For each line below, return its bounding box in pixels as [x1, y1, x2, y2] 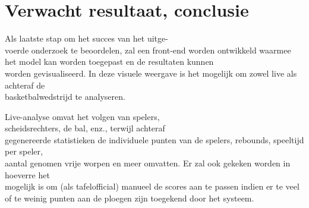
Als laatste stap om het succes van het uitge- [5, 32, 168, 45]
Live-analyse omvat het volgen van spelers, [5, 110, 160, 122]
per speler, [5, 145, 43, 157]
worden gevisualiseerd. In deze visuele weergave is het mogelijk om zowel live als [5, 67, 297, 79]
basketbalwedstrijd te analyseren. [5, 90, 125, 103]
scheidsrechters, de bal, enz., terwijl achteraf [5, 122, 165, 134]
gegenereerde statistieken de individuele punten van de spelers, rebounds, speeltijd [5, 133, 304, 146]
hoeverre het [5, 168, 50, 181]
